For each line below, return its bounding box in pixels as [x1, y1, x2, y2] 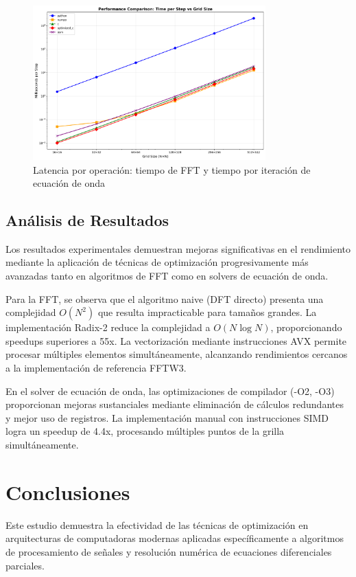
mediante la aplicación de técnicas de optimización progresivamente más [5, 255, 309, 269]
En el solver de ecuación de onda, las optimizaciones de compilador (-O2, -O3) [5, 383, 335, 398]
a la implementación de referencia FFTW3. [5, 361, 187, 375]
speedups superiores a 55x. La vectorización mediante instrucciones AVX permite [5, 333, 347, 348]
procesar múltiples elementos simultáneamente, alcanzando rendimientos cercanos [5, 347, 348, 361]
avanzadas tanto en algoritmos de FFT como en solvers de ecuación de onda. [5, 269, 329, 283]
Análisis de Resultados [5, 210, 169, 231]
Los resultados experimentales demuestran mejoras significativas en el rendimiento [5, 241, 351, 256]
